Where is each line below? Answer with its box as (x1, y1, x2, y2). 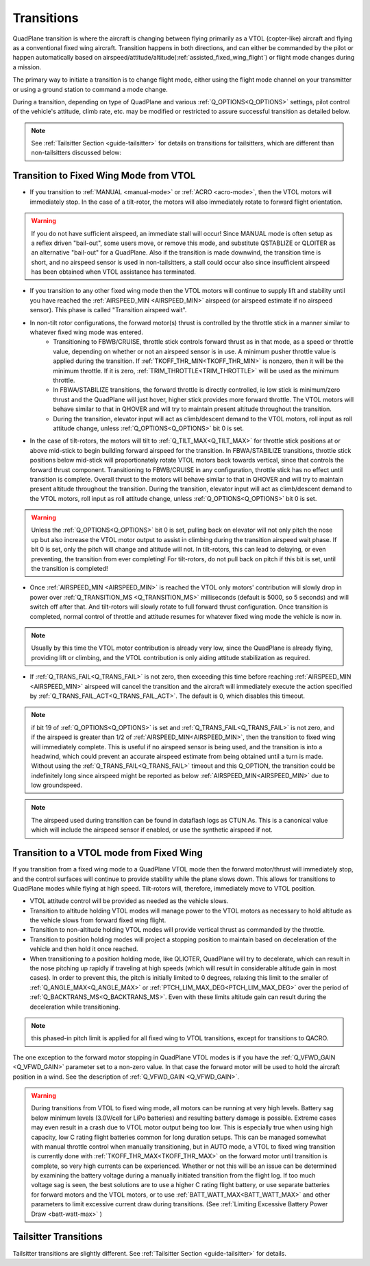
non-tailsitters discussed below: (31, 148, 122, 157)
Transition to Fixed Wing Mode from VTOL (12, 170, 196, 182)
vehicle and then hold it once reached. (29, 945, 138, 953)
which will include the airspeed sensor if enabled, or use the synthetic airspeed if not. (31, 825, 273, 834)
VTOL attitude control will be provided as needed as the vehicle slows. (29, 897, 229, 905)
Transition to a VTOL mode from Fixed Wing (12, 847, 203, 859)
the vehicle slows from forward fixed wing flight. (29, 916, 166, 924)
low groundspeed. (31, 781, 82, 789)
